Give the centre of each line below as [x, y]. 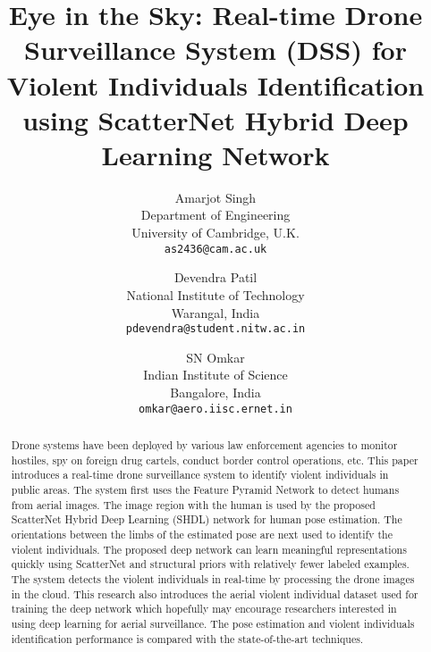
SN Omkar [215, 357]
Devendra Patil [215, 277]
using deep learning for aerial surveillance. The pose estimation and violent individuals [213, 623]
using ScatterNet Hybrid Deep [215, 119]
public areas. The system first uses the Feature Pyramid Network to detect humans [205, 489]
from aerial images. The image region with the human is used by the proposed [193, 504]
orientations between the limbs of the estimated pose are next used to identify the [202, 534]
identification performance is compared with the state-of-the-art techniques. [187, 638]
